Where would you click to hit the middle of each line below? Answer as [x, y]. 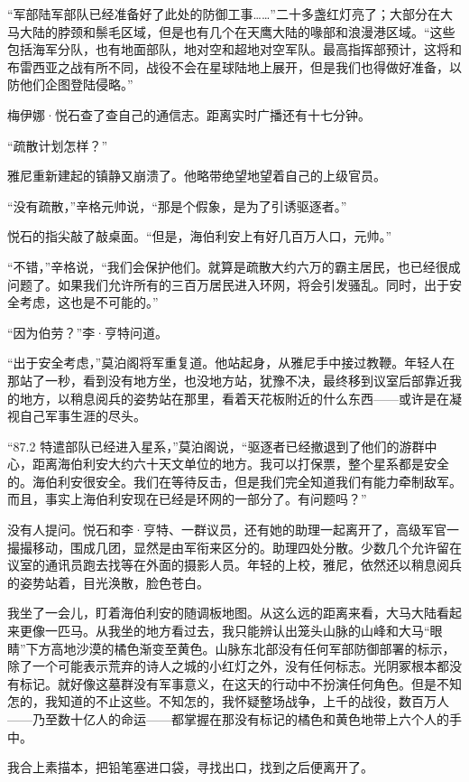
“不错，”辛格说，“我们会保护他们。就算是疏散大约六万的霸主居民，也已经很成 [234, 266]
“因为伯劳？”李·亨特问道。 [88, 332]
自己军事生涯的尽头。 [83, 416]
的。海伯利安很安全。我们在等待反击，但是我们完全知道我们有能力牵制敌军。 [234, 481]
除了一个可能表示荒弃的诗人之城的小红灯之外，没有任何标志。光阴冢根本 [222, 666]
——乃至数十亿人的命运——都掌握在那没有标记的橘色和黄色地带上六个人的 [228, 719]
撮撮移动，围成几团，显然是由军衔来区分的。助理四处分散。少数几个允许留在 [234, 547]
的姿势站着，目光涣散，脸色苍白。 [108, 582]
